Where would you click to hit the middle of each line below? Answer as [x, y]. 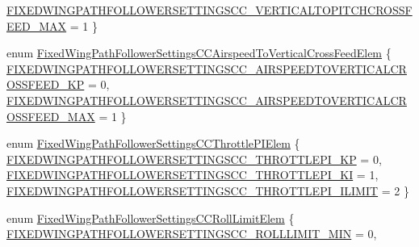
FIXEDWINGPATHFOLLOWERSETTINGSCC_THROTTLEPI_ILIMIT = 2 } [208, 190]
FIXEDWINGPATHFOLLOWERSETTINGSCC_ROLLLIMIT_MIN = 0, [192, 234]
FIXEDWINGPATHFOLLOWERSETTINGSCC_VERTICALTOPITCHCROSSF [209, 10]
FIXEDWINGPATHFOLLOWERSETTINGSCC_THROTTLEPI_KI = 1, [193, 175]
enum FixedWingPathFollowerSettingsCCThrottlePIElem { [153, 143]
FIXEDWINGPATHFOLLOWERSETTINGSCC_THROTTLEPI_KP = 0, [194, 159]
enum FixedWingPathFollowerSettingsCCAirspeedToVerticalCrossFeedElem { [199, 53]
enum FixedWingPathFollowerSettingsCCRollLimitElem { [151, 218]
